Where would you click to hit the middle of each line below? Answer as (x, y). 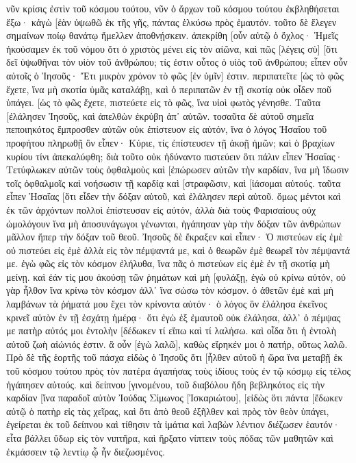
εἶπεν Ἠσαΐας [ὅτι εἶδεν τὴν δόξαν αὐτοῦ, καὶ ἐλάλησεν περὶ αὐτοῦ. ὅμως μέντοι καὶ (174, 196)
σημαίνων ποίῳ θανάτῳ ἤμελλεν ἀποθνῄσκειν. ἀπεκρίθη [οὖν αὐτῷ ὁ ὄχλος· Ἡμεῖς (172, 35)
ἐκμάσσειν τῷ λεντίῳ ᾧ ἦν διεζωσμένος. (86, 451)
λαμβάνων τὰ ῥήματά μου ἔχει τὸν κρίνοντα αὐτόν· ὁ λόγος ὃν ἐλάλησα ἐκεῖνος (167, 304)
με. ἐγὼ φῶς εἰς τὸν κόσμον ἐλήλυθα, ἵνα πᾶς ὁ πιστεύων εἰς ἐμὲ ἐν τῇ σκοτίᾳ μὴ (168, 263)
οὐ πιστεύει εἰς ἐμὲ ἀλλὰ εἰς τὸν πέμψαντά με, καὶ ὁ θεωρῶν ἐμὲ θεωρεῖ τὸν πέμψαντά (178, 250)
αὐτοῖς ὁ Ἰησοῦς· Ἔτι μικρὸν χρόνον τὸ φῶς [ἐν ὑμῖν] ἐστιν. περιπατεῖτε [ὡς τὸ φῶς (175, 75)
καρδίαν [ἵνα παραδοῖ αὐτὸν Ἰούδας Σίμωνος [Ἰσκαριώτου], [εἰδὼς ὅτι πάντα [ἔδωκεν (175, 398)
